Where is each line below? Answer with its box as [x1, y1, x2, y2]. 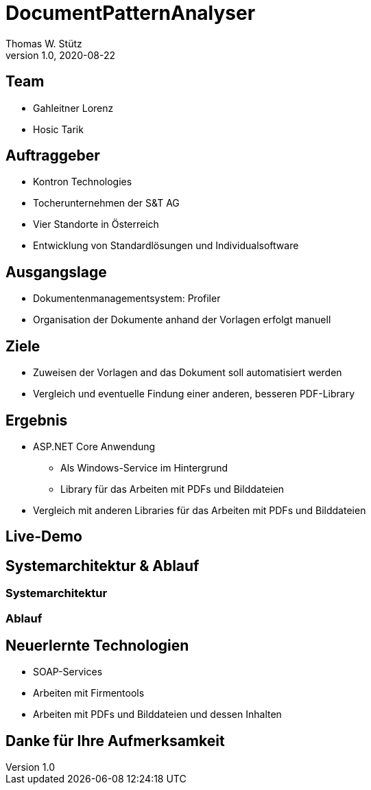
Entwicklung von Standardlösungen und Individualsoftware [33, 240, 299, 252]
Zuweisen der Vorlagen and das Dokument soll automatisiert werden [33, 367, 342, 379]
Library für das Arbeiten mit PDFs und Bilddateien [60, 483, 285, 495]
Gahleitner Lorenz [33, 102, 114, 114]
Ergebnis [5, 411, 68, 429]
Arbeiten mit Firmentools [33, 687, 145, 699]
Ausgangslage [5, 263, 107, 281]
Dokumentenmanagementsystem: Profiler [33, 292, 221, 305]
